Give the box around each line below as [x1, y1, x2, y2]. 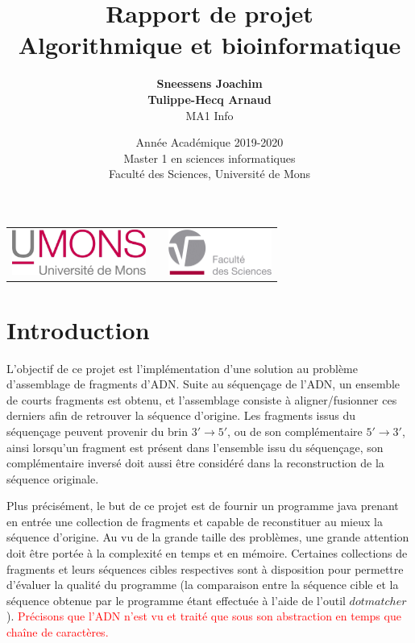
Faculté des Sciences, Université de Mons [108, 165, 311, 182]
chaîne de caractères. [6, 624, 109, 641]
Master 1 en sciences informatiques [123, 149, 296, 166]
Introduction [6, 313, 150, 346]
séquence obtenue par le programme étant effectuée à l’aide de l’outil [6, 591, 346, 608]
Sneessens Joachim [156, 75, 263, 92]
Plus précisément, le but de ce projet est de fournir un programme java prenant [6, 497, 399, 514]
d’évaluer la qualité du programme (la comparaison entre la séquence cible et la [6, 576, 399, 593]
